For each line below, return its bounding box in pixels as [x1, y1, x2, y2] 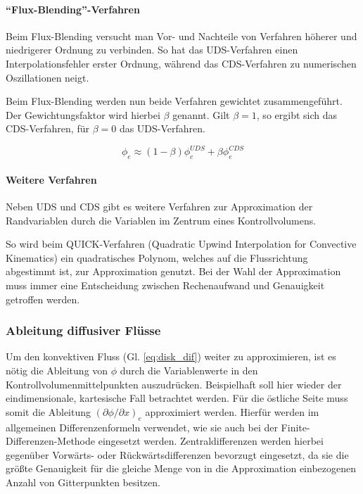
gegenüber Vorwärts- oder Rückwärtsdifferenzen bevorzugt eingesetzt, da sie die [6, 447, 349, 462]
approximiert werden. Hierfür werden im [145, 404, 319, 419]
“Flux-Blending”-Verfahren [6, 1, 140, 16]
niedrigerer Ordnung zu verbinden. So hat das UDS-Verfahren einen [6, 42, 298, 57]
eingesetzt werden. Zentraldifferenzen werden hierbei [98, 433, 324, 448]
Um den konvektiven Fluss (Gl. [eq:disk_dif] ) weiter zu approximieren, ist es [6, 349, 336, 364]
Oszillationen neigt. [6, 70, 89, 84]
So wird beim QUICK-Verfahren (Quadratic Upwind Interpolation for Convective [6, 236, 357, 251]
